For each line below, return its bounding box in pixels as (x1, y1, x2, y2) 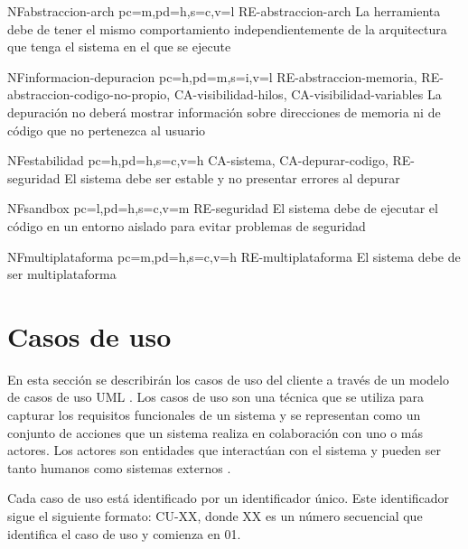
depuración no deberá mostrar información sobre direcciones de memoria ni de (7, 102, 441, 121)
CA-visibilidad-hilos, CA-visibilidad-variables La (173, 85, 442, 104)
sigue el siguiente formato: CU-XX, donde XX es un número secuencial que (7, 507, 423, 525)
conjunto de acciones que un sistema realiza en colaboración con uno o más (7, 423, 424, 442)
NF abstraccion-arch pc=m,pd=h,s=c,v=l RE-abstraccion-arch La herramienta (7, 2, 441, 20)
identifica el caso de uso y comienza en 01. (7, 524, 241, 543)
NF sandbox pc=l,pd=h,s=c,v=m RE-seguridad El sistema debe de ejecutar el (7, 199, 438, 218)
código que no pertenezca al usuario (7, 120, 206, 139)
